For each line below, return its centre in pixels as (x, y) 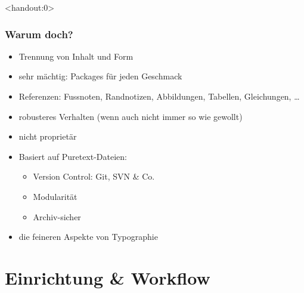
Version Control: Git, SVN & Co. (94, 176)
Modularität (55, 196)
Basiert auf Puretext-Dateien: (73, 156)
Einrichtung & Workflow (108, 277)
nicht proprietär (48, 136)
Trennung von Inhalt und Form (76, 56)
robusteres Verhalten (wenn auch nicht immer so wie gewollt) (131, 116)
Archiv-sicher (57, 216)
